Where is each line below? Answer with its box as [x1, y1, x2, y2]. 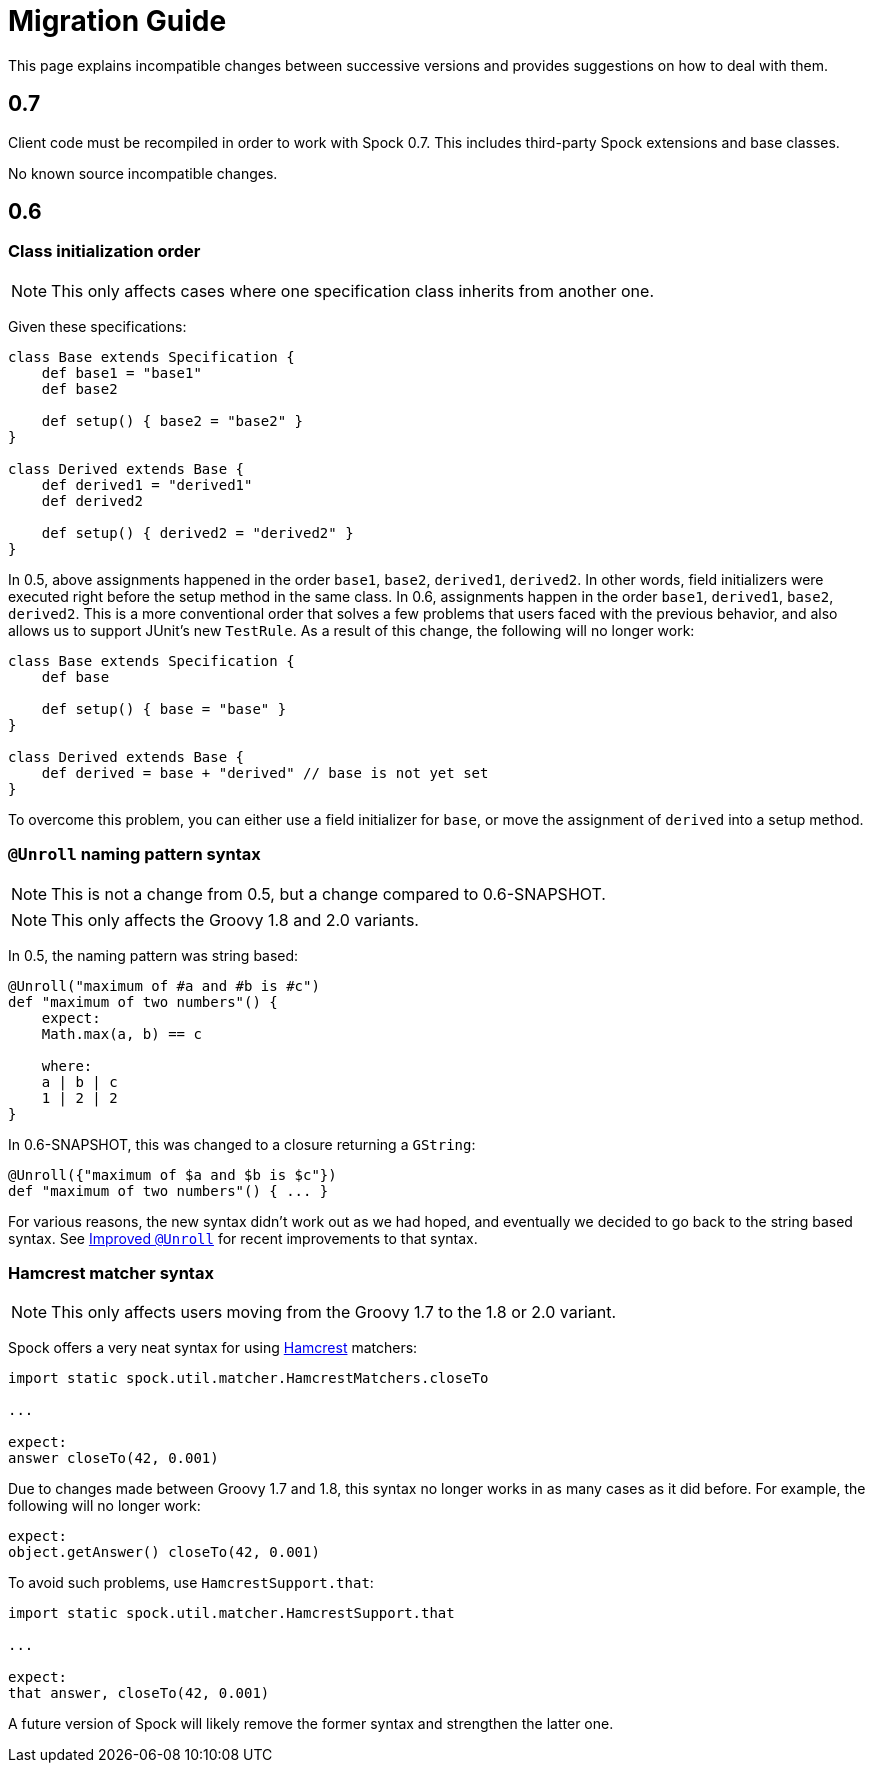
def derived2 [41, 492, 143, 509]
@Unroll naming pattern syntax [8, 844, 261, 865]
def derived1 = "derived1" [41, 476, 253, 493]
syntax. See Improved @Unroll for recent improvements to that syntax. [8, 1229, 478, 1247]
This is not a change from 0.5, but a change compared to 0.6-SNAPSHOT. [51, 883, 606, 904]
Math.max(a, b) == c [41, 1025, 202, 1042]
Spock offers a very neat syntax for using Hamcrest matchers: [8, 1339, 418, 1357]
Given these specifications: [8, 317, 187, 335]
